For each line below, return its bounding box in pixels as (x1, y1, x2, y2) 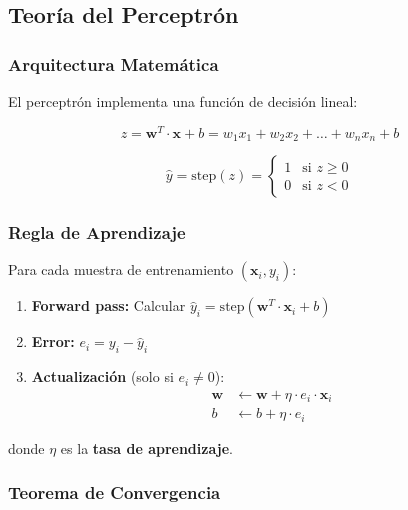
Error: (31, 331, 75, 352)
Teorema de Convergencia (8, 480, 221, 505)
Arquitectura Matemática (8, 51, 219, 76)
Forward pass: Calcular (31, 295, 186, 316)
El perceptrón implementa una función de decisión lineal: (8, 91, 358, 111)
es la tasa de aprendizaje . (60, 437, 233, 458)
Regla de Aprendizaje (8, 220, 186, 245)
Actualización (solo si (31, 366, 174, 387)
